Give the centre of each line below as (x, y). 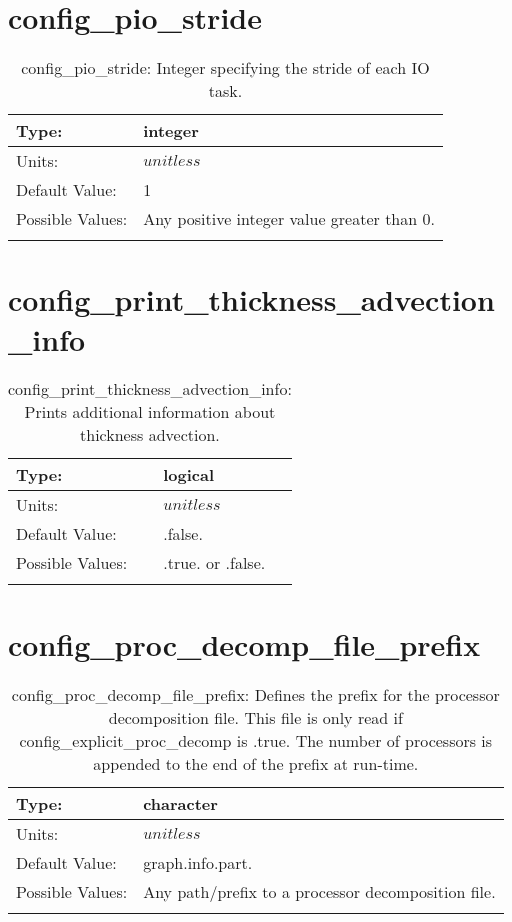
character (180, 803)
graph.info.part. (198, 862)
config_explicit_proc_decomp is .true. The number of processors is (256, 740)
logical (189, 475)
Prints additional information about (150, 412)
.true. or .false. (214, 563)
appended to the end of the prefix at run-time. (256, 763)
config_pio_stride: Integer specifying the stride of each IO (225, 68)
